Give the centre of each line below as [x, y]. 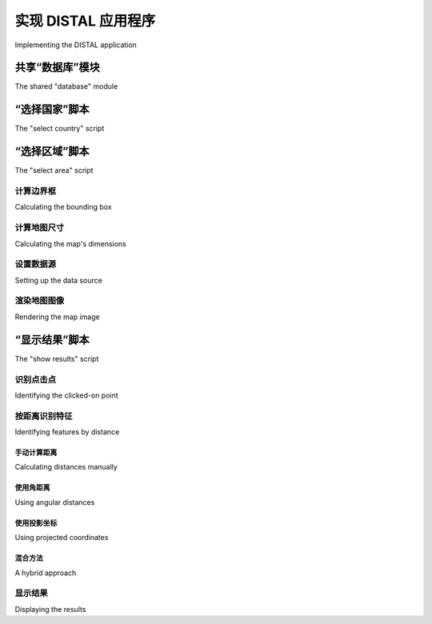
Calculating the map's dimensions [71, 243]
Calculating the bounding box [63, 207]
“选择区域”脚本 [52, 152]
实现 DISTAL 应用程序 [85, 21]
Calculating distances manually [66, 467]
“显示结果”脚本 [52, 340]
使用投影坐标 [36, 522]
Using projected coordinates [62, 538]
